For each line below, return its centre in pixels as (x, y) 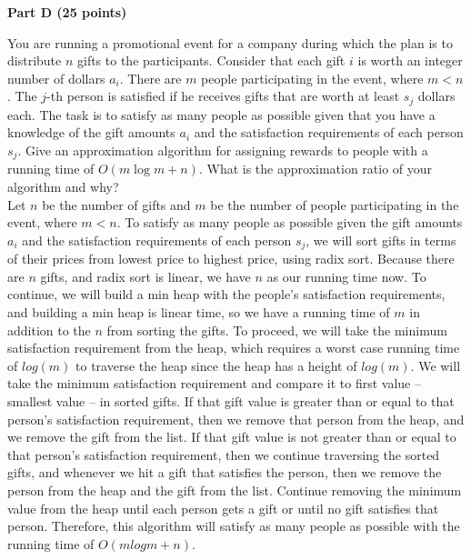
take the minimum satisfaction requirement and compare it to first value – (214, 383)
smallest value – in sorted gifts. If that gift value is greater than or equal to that (231, 401)
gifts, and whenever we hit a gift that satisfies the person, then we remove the (225, 472)
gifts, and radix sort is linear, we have (145, 276)
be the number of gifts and (116, 204)
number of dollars (56, 78)
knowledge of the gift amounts (91, 132)
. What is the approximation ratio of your (316, 169)
